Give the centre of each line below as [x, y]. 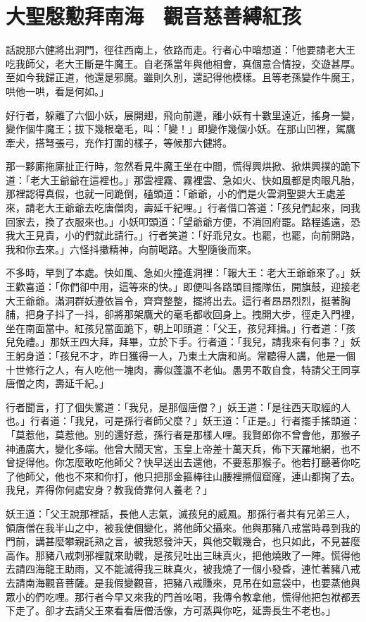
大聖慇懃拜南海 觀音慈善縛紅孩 [154, 16]
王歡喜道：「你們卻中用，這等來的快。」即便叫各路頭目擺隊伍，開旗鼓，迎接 [178, 287]
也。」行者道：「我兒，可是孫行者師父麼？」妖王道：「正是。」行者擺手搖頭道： [183, 421]
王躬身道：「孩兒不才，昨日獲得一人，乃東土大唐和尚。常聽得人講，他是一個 [181, 355]
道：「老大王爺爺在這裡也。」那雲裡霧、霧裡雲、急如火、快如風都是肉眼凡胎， [183, 179]
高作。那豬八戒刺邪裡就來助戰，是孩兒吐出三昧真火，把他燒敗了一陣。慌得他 [183, 555]
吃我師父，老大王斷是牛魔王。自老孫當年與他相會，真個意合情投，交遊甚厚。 [183, 63]
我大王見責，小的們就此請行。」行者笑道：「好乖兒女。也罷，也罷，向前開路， [183, 235]
